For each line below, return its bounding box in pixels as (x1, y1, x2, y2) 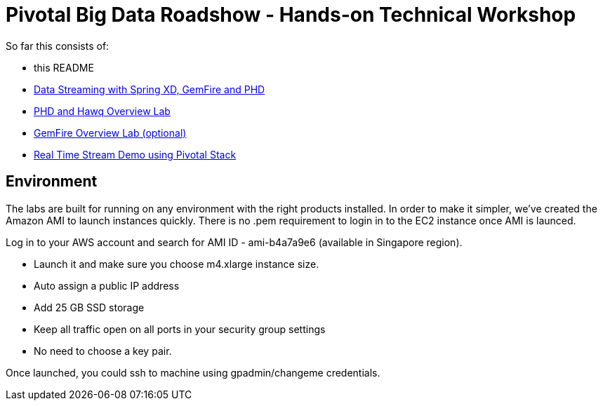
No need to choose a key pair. (34, 344, 172, 357)
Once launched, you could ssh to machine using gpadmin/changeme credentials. (6, 366, 380, 379)
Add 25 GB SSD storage (34, 301, 145, 313)
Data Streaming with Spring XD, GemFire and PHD (34, 83, 265, 95)
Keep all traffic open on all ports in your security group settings (34, 323, 326, 335)
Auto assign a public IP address (34, 279, 180, 292)
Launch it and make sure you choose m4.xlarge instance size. (34, 257, 319, 270)
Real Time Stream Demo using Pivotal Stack (34, 148, 237, 161)
